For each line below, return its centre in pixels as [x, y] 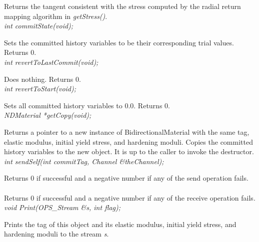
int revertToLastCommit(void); [51, 62]
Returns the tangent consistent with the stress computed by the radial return [122, 6]
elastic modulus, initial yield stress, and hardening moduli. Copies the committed [128, 141]
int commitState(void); [39, 26]
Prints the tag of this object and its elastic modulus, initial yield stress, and [120, 224]
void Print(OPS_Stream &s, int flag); [62, 207]
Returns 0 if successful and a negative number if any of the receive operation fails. [130, 197]
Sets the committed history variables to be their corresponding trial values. [119, 42]
